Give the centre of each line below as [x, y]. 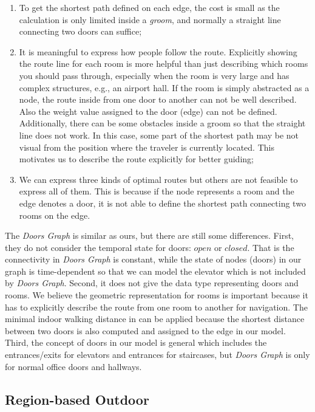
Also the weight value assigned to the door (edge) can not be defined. [148, 111]
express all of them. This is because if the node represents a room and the [157, 191]
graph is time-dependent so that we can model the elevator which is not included [155, 271]
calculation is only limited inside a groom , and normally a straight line [150, 19]
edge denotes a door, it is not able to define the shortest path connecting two [162, 203]
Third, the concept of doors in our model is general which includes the [136, 342]
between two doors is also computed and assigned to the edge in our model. [145, 330]
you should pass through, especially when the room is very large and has [154, 75]
